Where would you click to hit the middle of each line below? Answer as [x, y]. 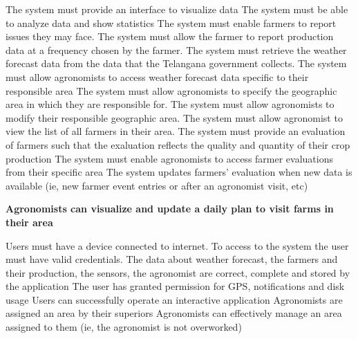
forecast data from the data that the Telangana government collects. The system [176, 63]
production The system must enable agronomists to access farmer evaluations [169, 158]
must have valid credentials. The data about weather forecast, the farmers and [172, 259]
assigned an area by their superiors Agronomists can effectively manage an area [174, 313]
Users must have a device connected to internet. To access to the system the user [177, 245]
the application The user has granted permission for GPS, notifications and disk [175, 286]
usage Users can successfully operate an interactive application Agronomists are [174, 299]
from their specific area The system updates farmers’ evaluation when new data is [179, 172]
